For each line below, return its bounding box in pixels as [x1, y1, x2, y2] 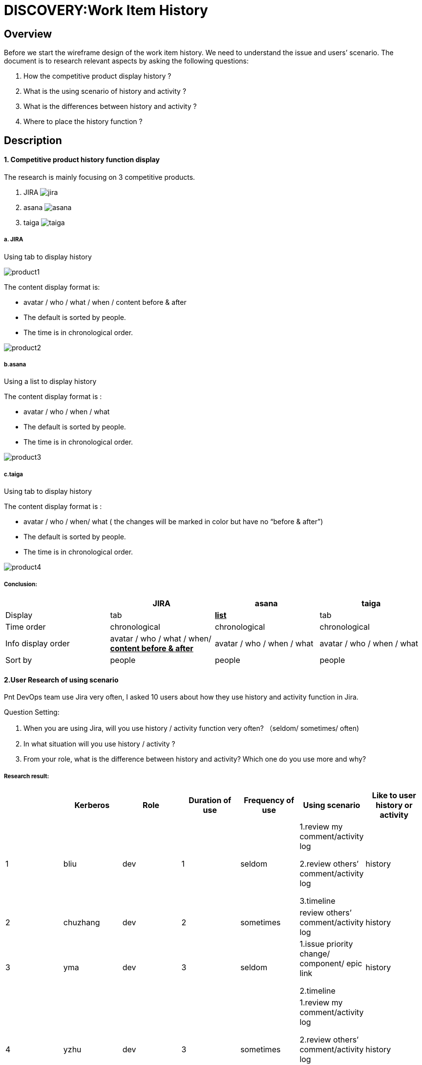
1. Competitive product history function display [4, 155, 160, 164]
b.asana [4, 361, 26, 368]
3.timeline [299, 895, 336, 906]
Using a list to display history [4, 377, 97, 386]
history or [376, 800, 413, 810]
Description [4, 134, 62, 147]
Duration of [189, 795, 232, 805]
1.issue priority [299, 938, 353, 949]
